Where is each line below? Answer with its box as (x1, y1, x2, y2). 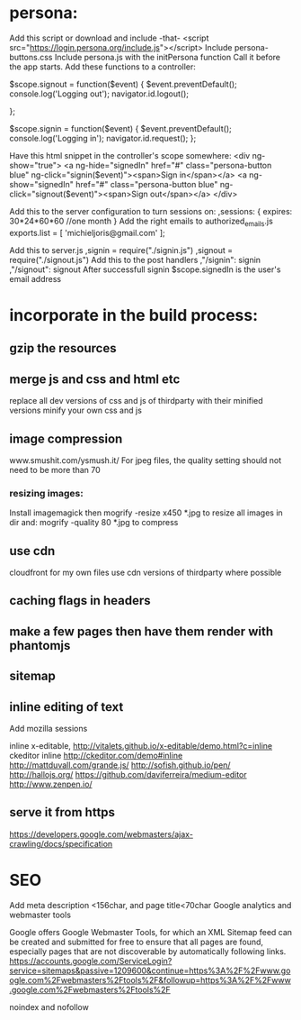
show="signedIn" (9, 178, 74, 189)
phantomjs (9, 638, 71, 653)
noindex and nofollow (9, 1001, 90, 1012)
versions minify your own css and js (9, 405, 142, 416)
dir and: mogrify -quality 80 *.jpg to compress (9, 517, 179, 528)
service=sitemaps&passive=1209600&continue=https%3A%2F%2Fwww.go (9, 965, 291, 976)
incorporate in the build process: (9, 305, 259, 325)
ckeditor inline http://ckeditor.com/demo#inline (9, 751, 183, 761)
